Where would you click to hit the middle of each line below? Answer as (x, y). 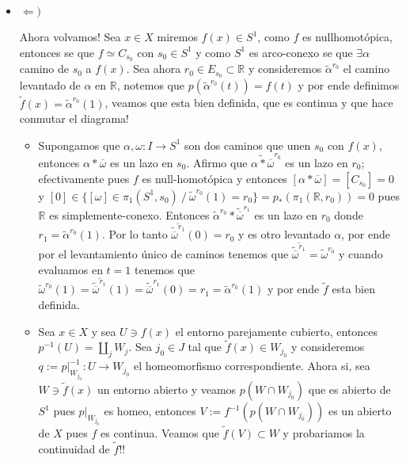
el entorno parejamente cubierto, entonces (277, 331)
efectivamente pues (84, 178)
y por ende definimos (349, 85)
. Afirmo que (217, 163)
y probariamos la (324, 433)
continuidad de (74, 448)
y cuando (361, 254)
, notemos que (150, 85)
